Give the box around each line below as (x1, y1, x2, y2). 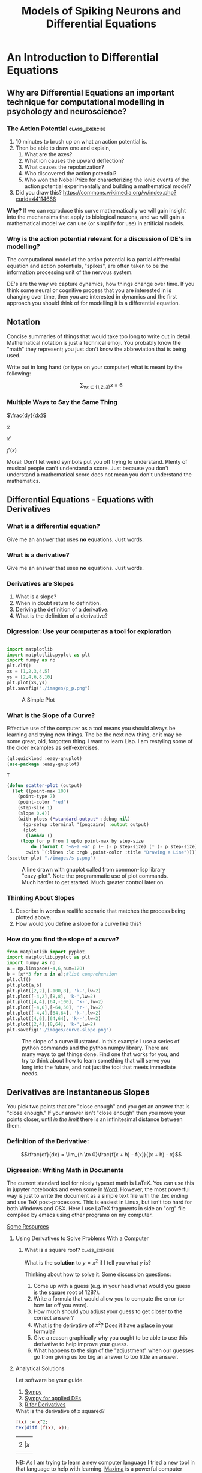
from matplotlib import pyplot (7, 949, 85, 955)
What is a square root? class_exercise (24, 1247, 114, 1254)
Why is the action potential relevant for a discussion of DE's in (7, 234, 191, 243)
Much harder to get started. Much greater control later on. (22, 878, 165, 885)
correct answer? (33, 1314, 74, 1321)
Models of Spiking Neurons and (21, 4, 182, 18)
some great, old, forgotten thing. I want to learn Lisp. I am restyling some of (7, 737, 193, 744)
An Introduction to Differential (7, 51, 159, 64)
